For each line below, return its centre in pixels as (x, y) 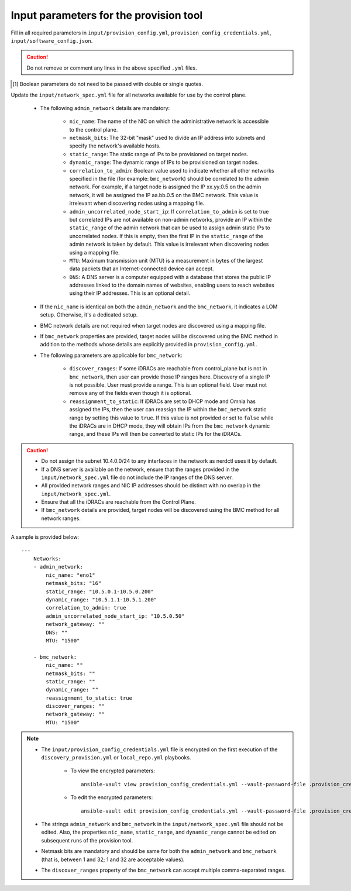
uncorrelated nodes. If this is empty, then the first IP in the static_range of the (166, 236)
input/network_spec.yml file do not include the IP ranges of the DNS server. (137, 477)
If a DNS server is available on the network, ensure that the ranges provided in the (140, 469)
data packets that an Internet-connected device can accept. (142, 269)
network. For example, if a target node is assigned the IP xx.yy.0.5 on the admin (165, 187)
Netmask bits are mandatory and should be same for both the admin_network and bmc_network (159, 851)
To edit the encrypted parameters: (112, 797)
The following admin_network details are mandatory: (105, 108)
